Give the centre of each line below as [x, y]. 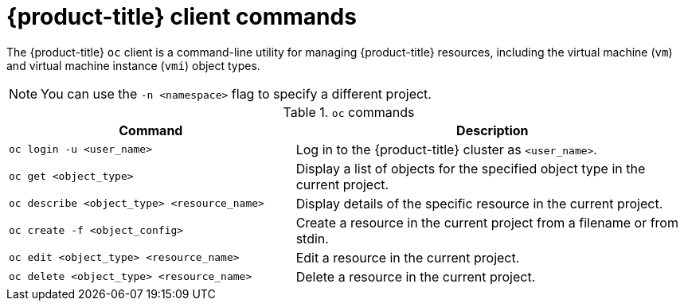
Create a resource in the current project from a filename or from [487, 222]
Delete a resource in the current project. [416, 276]
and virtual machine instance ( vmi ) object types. [133, 65]
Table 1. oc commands [349, 112]
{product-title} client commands [182, 17]
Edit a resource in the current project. [408, 257]
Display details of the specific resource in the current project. [479, 203]
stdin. [312, 238]
